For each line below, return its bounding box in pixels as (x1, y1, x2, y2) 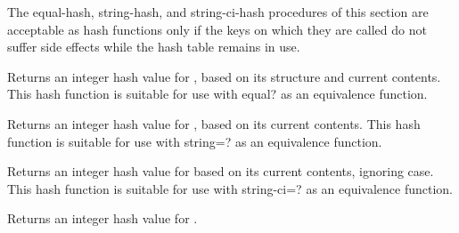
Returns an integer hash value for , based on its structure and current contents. (7, 67, 441, 85)
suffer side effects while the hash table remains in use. (7, 37, 300, 56)
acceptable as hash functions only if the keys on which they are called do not (7, 20, 427, 38)
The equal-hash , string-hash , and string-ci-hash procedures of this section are (7, 3, 429, 20)
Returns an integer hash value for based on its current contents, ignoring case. (7, 162, 434, 181)
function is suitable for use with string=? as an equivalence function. (7, 132, 382, 150)
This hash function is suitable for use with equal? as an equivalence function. (7, 84, 428, 103)
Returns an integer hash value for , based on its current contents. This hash (7, 114, 421, 133)
